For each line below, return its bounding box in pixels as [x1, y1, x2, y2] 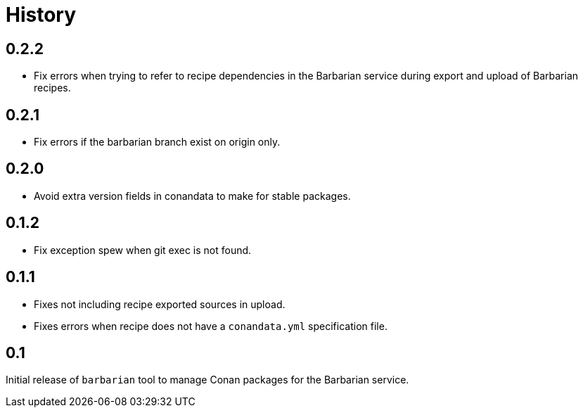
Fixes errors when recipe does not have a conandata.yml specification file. [34, 319, 387, 332]
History [6, 3, 77, 27]
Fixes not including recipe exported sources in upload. [34, 298, 286, 310]
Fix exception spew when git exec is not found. [34, 243, 252, 256]
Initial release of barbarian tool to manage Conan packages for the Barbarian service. [6, 374, 409, 386]
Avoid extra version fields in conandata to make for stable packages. [34, 189, 351, 202]
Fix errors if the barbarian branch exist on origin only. [34, 136, 281, 148]
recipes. [34, 82, 71, 94]
